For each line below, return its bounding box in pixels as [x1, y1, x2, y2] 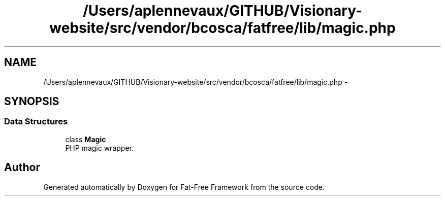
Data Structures [4, 116, 68, 127]
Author [4, 161, 40, 174]
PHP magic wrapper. [65, 143, 134, 152]
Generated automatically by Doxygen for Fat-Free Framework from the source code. [43, 182, 325, 191]
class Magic [65, 135, 106, 144]
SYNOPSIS [4, 95, 59, 108]
